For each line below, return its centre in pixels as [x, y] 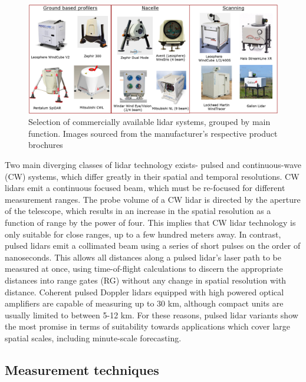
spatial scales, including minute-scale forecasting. [93, 337]
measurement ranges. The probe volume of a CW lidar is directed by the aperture [153, 199]
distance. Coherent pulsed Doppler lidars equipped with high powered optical [144, 292]
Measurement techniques [82, 369]
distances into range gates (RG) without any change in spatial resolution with [146, 280]
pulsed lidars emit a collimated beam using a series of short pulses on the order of [153, 246]
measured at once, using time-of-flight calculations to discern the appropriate [144, 269]
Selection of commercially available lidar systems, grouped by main [149, 122]
